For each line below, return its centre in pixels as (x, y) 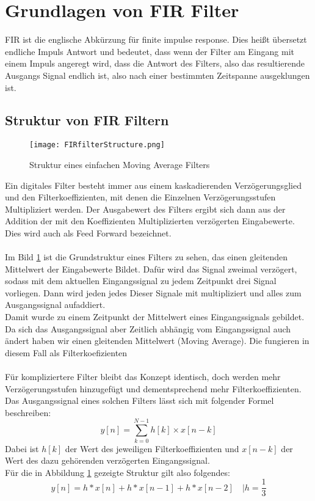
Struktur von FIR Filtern (87, 120)
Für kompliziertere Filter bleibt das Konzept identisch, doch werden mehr (143, 377)
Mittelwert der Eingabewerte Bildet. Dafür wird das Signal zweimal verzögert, (151, 269)
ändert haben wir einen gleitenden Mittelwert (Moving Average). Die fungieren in (157, 341)
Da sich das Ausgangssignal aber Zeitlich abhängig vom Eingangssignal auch (148, 328)
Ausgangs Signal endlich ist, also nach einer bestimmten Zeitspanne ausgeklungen (157, 75)
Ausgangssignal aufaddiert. (55, 305)
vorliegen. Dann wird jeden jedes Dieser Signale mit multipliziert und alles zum (153, 292)
